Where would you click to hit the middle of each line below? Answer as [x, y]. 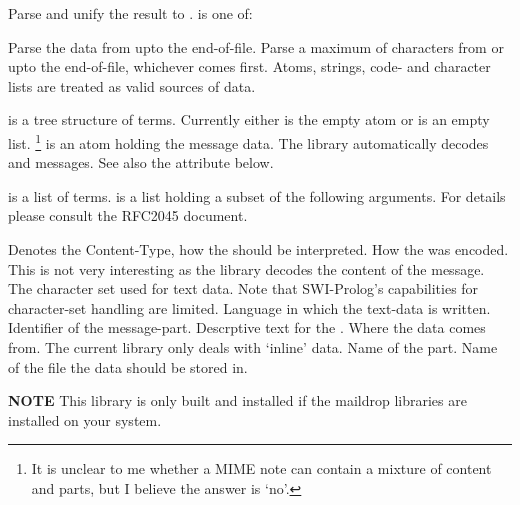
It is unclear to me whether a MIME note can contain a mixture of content [261, 468]
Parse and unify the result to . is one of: [130, 13]
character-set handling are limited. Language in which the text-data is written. [249, 307]
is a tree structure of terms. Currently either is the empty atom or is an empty [249, 119]
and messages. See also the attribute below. [141, 162]
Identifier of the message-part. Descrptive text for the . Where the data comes [247, 327]
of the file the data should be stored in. [128, 366]
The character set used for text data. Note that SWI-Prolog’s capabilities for [243, 288]
